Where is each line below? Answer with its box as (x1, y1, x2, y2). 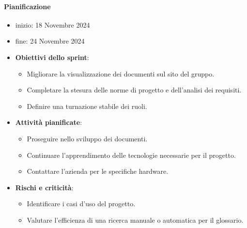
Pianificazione (4, 1, 51, 11)
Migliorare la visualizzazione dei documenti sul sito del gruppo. (27, 68, 215, 78)
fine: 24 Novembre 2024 (15, 36, 85, 46)
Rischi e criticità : (15, 182, 74, 192)
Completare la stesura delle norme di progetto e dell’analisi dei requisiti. (27, 85, 242, 95)
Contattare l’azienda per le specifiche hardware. (27, 166, 169, 176)
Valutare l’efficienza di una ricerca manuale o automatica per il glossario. (27, 214, 244, 225)
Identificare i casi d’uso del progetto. (27, 198, 136, 209)
